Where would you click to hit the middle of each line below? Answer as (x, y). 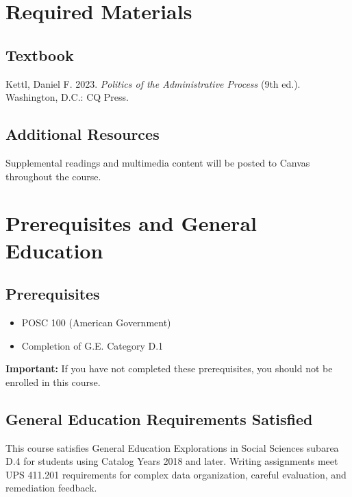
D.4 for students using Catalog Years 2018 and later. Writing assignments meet (172, 461)
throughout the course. (53, 176)
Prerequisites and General (131, 223)
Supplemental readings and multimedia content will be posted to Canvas (158, 162)
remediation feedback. (51, 488)
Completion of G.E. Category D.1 (92, 345)
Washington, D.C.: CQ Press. (67, 97)
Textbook (40, 54)
